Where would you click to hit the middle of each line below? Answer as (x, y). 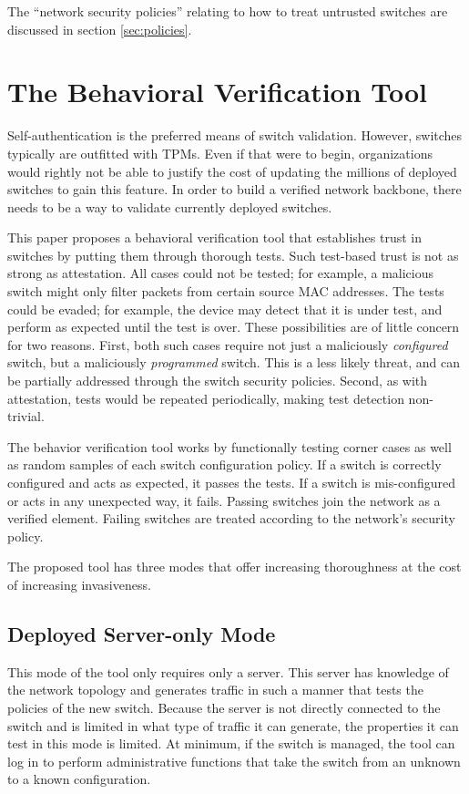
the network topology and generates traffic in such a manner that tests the (215, 690)
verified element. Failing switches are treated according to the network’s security (231, 518)
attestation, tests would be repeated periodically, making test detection (206, 398)
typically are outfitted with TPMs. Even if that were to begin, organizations (220, 153)
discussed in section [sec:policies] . (100, 29)
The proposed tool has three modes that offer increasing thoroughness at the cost (234, 567)
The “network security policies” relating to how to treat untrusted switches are (228, 11)
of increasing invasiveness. (79, 584)
